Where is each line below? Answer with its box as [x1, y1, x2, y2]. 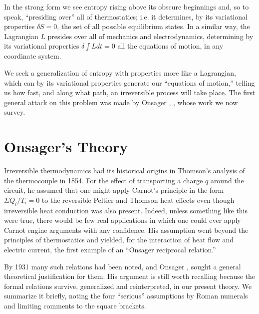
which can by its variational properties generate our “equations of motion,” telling [4, 77, 255, 88]
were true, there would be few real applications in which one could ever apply [4, 215, 241, 225]
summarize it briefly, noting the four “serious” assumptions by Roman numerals [4, 290, 248, 301]
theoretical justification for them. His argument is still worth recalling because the [4, 271, 256, 281]
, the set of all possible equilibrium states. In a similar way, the [57, 21, 250, 32]
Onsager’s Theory [4, 136, 128, 157]
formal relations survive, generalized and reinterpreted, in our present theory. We [4, 280, 252, 291]
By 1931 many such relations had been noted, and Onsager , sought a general [4, 261, 241, 271]
